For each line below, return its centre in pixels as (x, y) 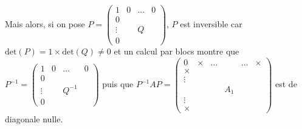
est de (286, 84)
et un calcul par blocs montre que (177, 51)
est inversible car (211, 24)
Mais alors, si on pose (45, 24)
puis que (118, 84)
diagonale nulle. (34, 118)
